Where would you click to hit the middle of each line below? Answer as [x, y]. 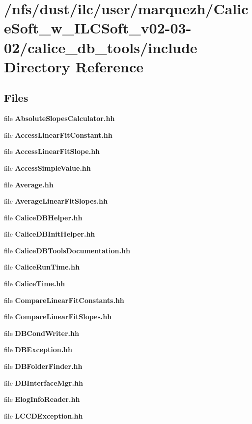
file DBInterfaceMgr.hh [43, 382]
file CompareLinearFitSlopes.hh [58, 317]
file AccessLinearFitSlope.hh [52, 151]
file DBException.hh [38, 349]
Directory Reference [74, 66]
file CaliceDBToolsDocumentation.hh [67, 250]
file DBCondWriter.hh [42, 333]
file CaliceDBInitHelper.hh [50, 234]
